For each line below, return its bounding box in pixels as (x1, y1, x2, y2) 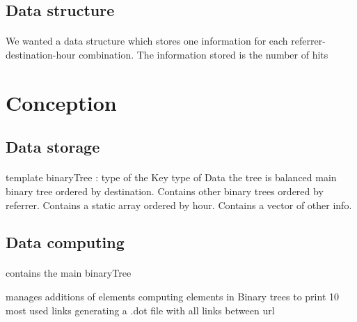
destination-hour (6, 47, 76, 61)
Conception (6, 88, 117, 116)
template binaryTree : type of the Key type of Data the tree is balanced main (6, 170, 337, 185)
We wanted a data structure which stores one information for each (6, 33, 288, 48)
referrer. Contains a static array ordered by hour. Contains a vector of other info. (6, 197, 352, 212)
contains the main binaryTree (6, 266, 132, 280)
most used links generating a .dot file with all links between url (6, 302, 275, 317)
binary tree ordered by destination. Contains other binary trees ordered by (6, 183, 324, 198)
